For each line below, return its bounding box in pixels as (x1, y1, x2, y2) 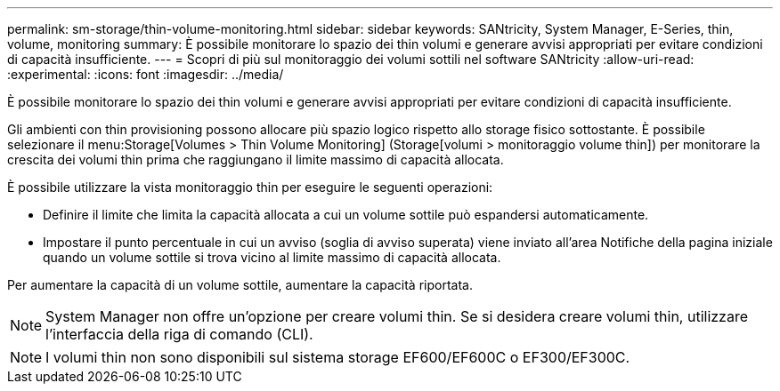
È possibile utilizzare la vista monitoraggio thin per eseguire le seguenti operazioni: (7, 180, 493, 195)
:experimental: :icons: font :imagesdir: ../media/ (7, 67, 284, 82)
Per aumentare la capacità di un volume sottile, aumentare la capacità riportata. (7, 277, 473, 292)
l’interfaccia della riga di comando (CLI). (45, 325, 313, 343)
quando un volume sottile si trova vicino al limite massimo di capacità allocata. (43, 250, 501, 265)
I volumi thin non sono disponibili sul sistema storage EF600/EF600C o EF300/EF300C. (45, 348, 630, 366)
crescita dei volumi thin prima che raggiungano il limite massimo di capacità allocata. (7, 152, 504, 167)
